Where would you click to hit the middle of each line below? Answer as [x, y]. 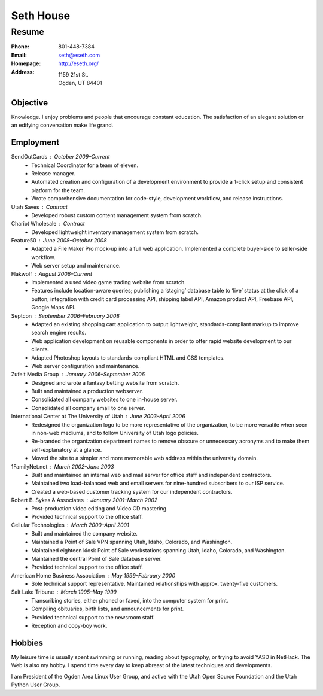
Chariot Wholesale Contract [48, 224]
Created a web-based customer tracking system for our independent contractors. [132, 491]
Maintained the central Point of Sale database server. [97, 558]
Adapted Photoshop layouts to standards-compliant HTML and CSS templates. [128, 358]
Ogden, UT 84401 [80, 83]
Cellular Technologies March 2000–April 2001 [70, 525]
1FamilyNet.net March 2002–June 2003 [63, 466]
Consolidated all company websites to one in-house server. [104, 399]
